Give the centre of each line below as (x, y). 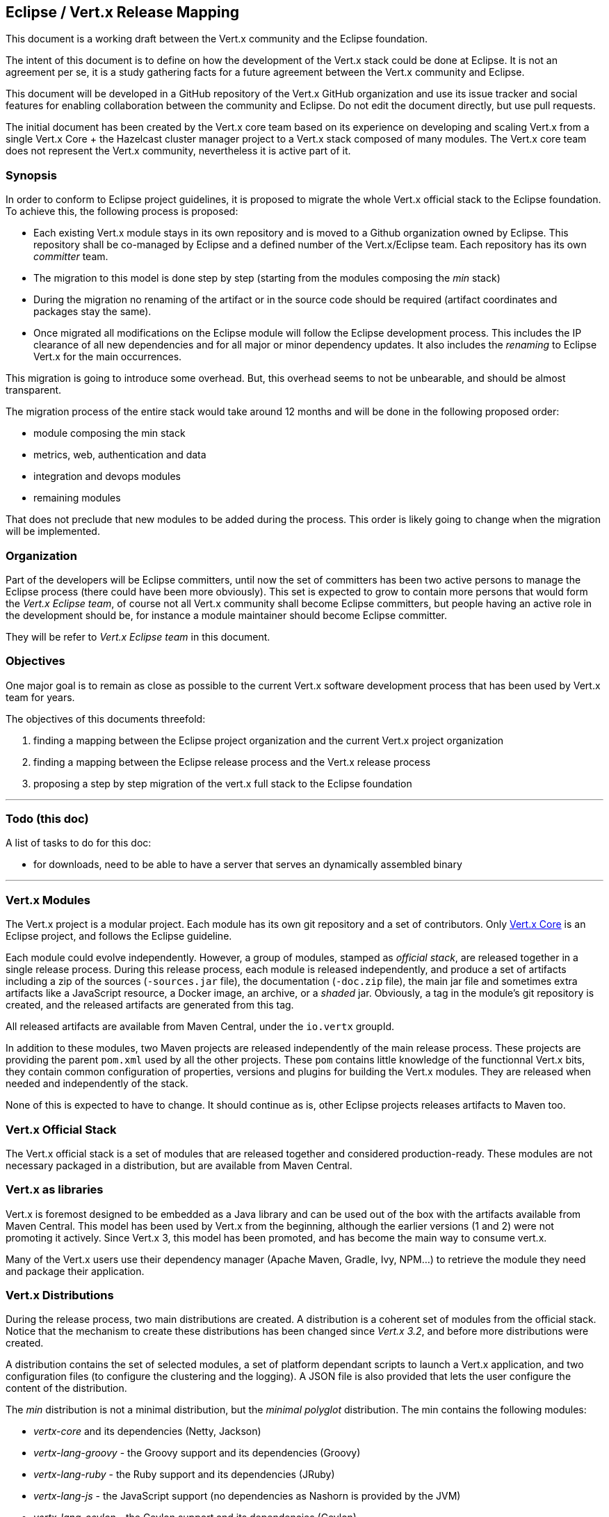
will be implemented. (53, 531)
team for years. (40, 697)
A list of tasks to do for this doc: (79, 843)
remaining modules (77, 498)
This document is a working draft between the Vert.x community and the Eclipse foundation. (217, 39)
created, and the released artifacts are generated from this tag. (150, 1005)
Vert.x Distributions (60, 1295)
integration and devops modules (107, 476)
